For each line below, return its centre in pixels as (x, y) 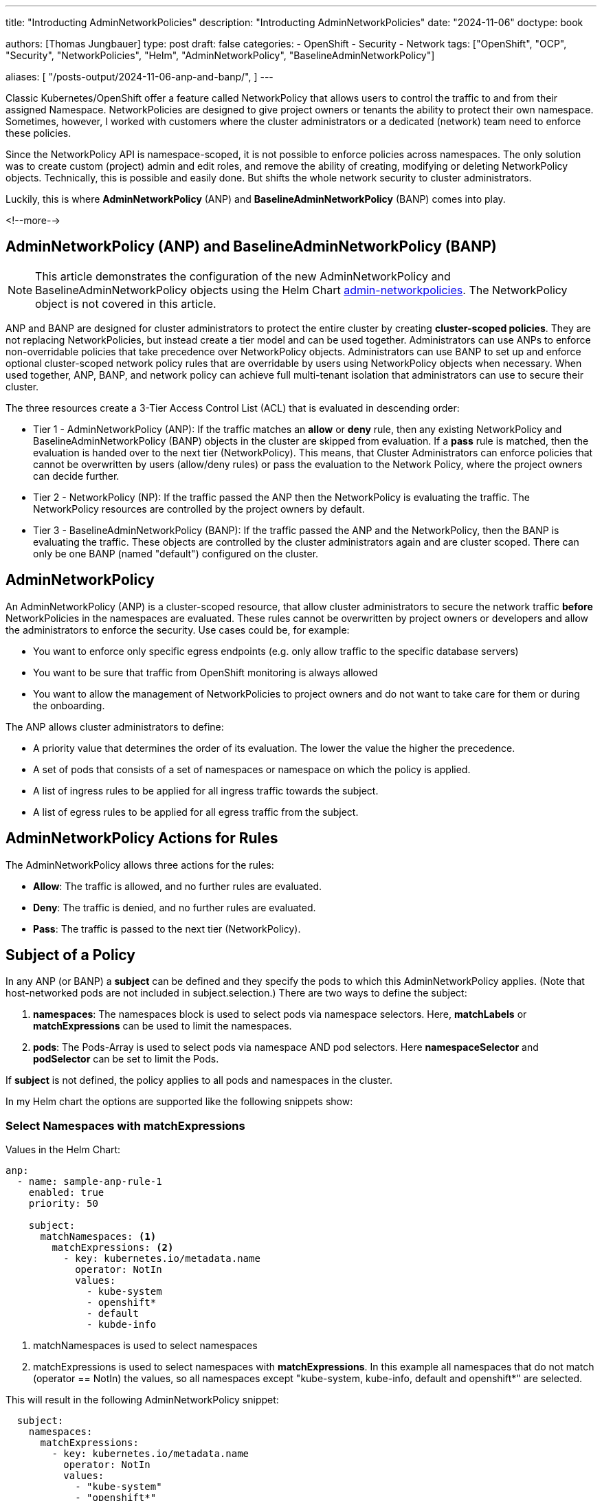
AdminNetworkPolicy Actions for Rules (142, 838)
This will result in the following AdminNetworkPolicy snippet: (142, 1400)
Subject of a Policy (70, 955)
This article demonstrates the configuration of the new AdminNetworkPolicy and (243, 276)
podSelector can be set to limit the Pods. (126, 1059)
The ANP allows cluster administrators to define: (115, 726)
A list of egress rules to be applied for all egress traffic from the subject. (196, 812)
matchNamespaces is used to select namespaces (145, 1346)
